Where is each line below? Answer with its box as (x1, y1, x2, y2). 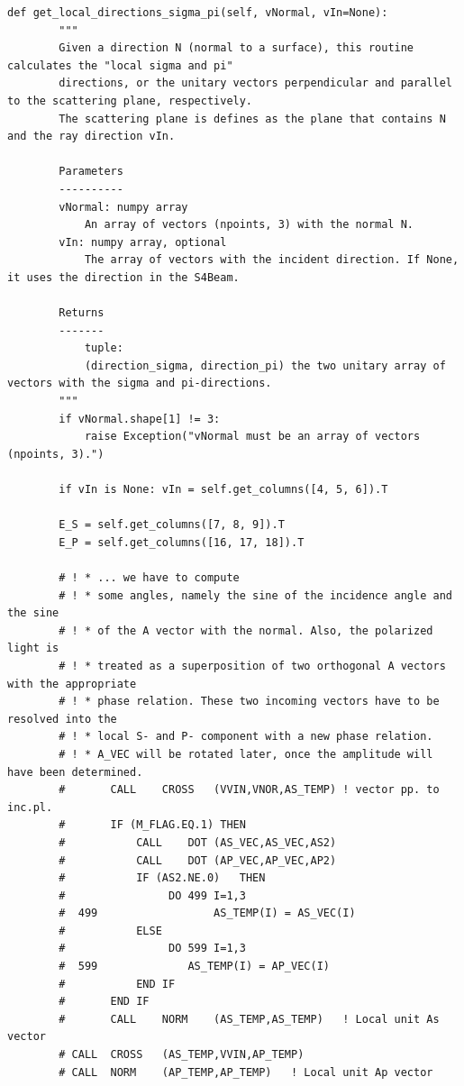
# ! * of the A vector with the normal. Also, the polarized (59, 624, 433, 637)
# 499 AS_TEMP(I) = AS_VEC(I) (59, 907, 356, 920)
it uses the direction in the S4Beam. (7, 270, 240, 284)
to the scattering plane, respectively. (7, 94, 253, 107)
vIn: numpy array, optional (59, 235, 227, 249)
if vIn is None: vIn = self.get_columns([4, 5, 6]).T (59, 483, 388, 497)
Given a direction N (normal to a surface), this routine (59, 41, 414, 55)
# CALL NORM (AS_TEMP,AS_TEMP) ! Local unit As (59, 1012, 440, 1026)
